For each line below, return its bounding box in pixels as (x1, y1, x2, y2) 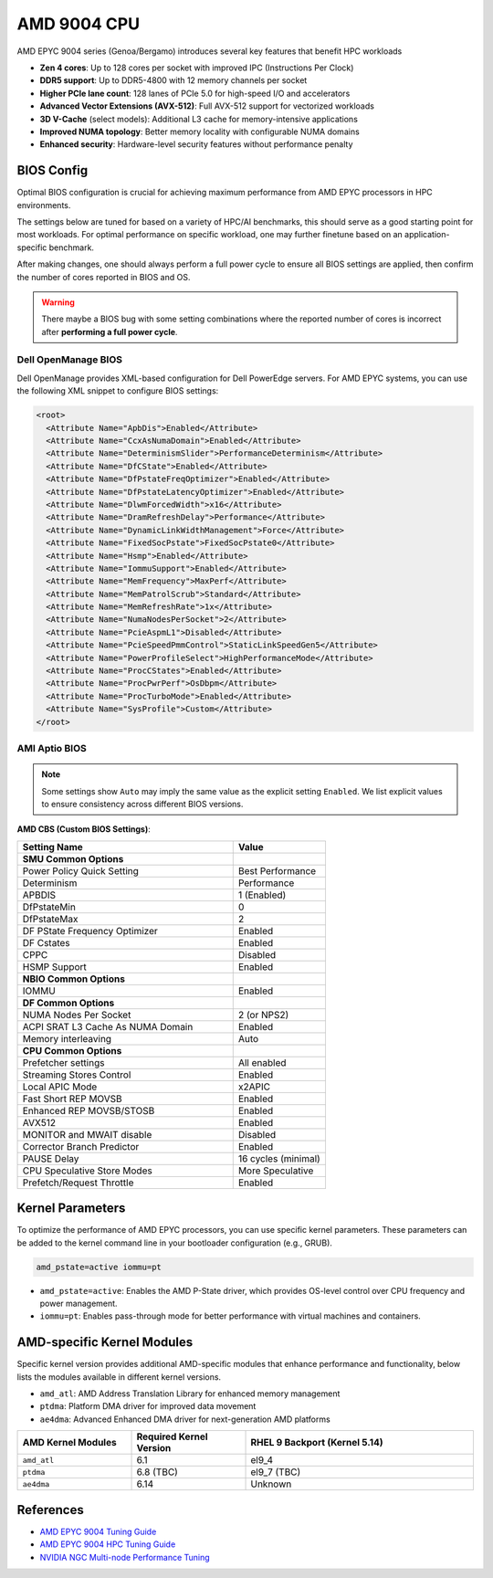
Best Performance (237, 864, 317, 877)
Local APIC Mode (22, 1080, 98, 1093)
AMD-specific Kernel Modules (16, 1334, 194, 1351)
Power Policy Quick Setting (22, 864, 139, 877)
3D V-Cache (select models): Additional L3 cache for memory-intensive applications (39, 113, 358, 124)
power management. (39, 1298, 118, 1309)
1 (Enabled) (237, 889, 287, 901)
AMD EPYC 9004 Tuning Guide (39, 1526, 157, 1537)
